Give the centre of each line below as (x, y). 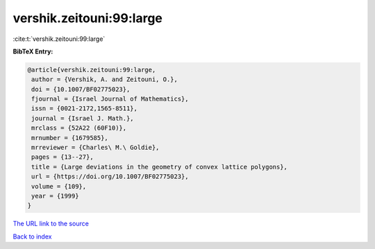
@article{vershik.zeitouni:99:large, (92, 70)
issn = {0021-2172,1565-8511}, (85, 109)
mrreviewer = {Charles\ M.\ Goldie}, (95, 148)
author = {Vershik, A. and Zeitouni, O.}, (105, 79)
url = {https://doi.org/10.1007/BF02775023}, (110, 177)
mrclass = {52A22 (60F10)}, (79, 128)
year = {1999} (55, 196)
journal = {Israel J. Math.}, (83, 118)
